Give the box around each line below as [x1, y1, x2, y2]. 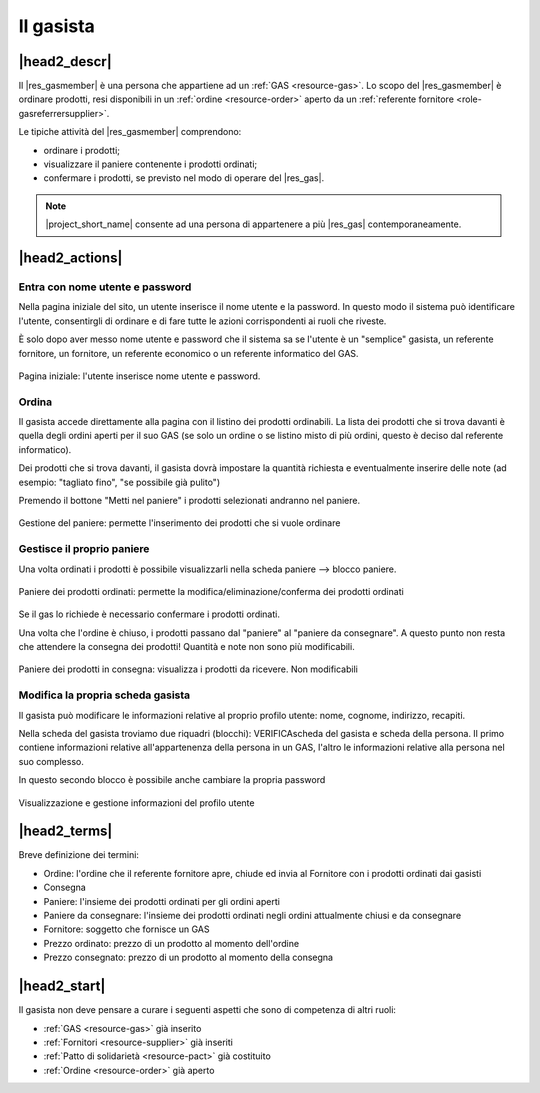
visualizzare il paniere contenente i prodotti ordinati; [43, 158, 258, 170]
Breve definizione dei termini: [18, 849, 140, 861]
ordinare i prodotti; [43, 144, 120, 156]
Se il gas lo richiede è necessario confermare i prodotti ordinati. [18, 608, 280, 620]
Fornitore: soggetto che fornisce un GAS [43, 923, 210, 935]
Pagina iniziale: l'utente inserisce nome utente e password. [18, 370, 261, 382]
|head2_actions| [18, 250, 123, 266]
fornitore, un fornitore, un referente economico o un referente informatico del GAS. [18, 347, 359, 359]
